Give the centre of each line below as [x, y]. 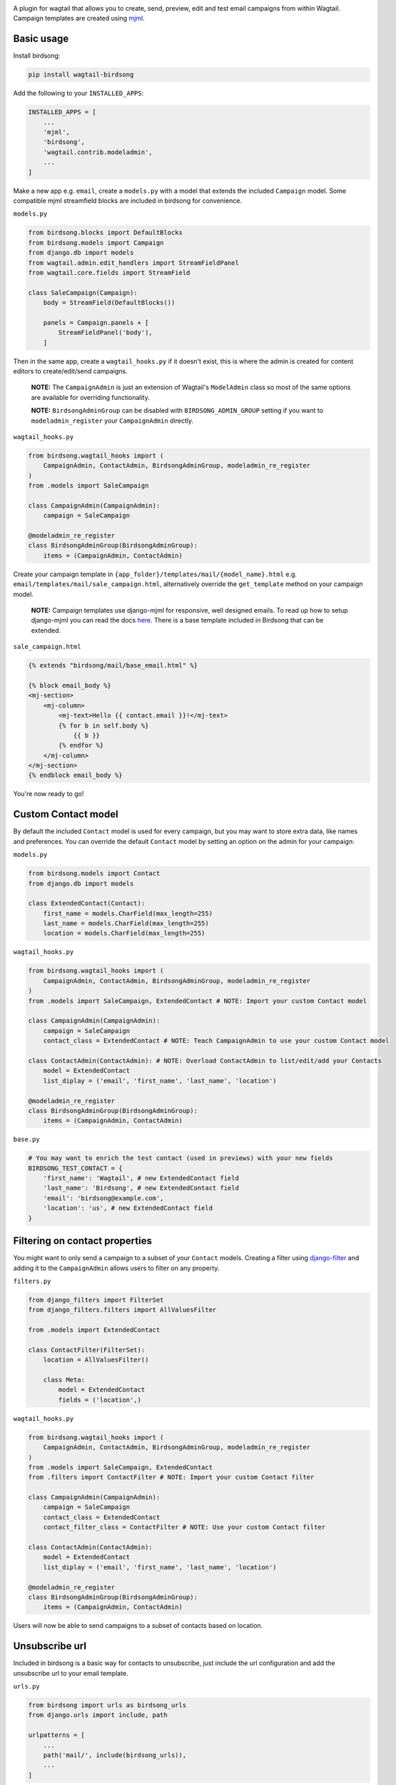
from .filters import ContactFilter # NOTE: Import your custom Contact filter [171, 1477]
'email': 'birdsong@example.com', [103, 1198]
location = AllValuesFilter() [96, 1360]
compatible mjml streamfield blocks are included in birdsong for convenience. [128, 201]
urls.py [27, 1686]
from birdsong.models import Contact [94, 874]
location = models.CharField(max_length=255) [124, 933]
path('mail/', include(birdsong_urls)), [115, 1755]
